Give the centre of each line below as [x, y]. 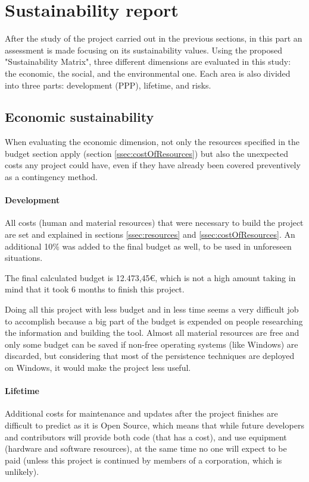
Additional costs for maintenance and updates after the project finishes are [141, 413]
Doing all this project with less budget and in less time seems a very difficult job [152, 309]
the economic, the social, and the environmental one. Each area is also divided [148, 73]
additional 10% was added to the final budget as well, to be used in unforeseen [148, 246]
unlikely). [22, 472]
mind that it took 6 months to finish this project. [95, 289]
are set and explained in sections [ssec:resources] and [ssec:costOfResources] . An [150, 234]
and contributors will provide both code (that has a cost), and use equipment [146, 437]
